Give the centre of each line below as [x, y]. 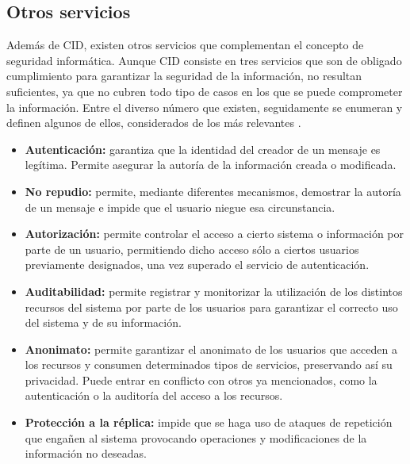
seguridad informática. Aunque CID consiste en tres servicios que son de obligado [204, 60]
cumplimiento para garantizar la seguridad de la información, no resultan [184, 76]
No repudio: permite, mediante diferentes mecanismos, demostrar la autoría [213, 191]
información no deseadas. [86, 453]
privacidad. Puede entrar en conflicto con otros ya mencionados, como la [201, 380]
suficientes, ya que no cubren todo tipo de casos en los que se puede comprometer [205, 91]
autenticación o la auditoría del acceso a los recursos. [154, 395]
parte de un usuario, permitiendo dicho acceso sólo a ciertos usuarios [192, 249]
